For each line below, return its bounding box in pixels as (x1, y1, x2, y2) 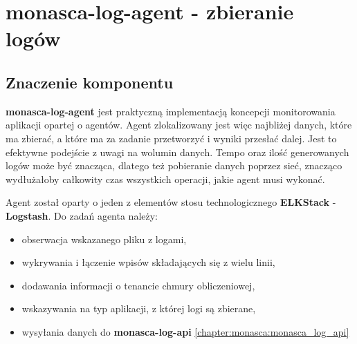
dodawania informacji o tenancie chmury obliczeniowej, (21, 278, 255, 292)
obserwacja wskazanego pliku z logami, (21, 231, 187, 246)
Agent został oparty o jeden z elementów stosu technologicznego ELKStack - (6, 195, 336, 209)
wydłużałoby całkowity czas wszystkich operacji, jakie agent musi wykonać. (6, 171, 325, 186)
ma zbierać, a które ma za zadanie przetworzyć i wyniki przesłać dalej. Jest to (6, 131, 337, 145)
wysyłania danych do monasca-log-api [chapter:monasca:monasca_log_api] (21, 324, 349, 338)
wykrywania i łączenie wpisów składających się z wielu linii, (21, 255, 275, 269)
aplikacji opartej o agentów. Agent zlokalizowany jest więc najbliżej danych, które (6, 117, 352, 132)
